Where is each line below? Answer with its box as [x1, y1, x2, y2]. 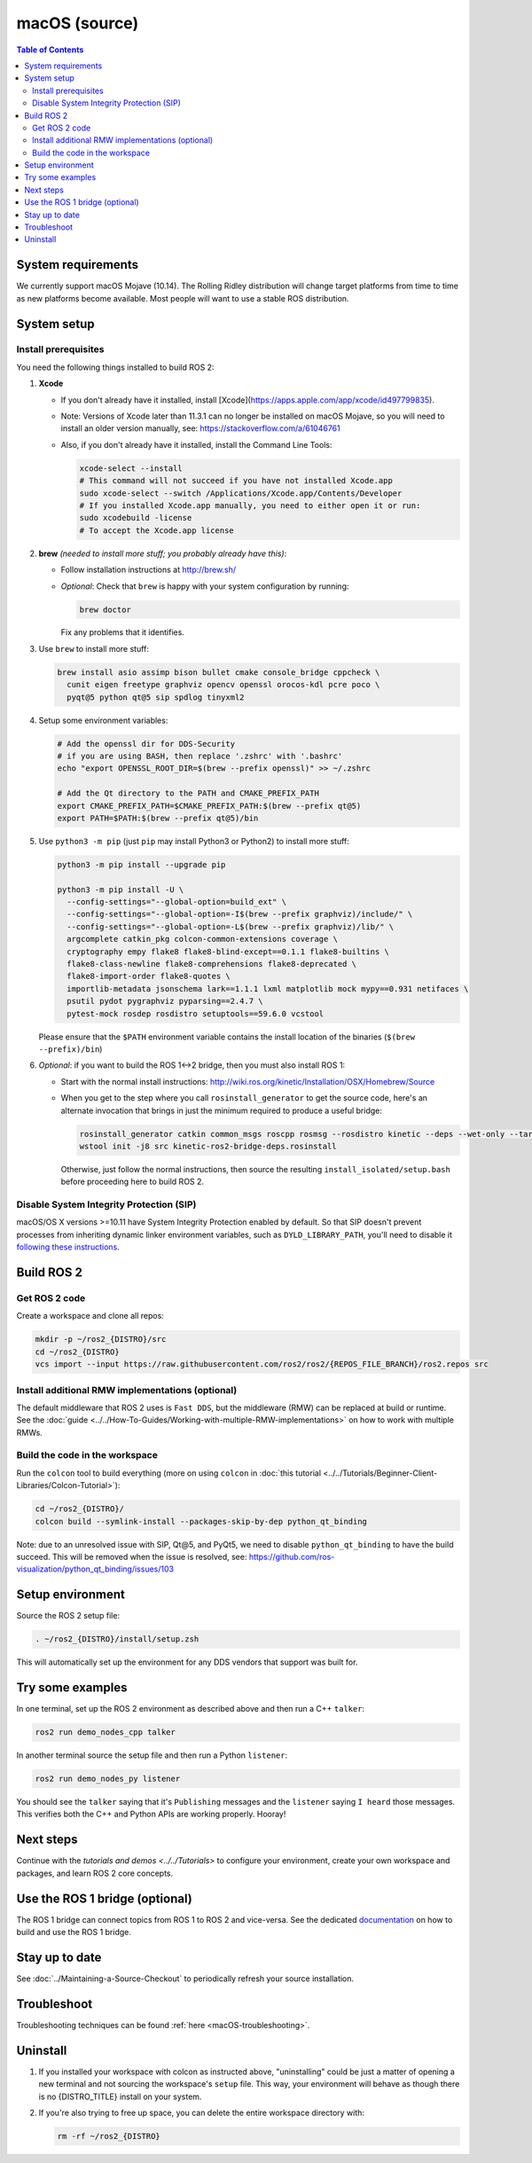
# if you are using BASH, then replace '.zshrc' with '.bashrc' [57, 751, 343, 761]
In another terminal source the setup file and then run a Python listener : [16, 1750, 288, 1760]
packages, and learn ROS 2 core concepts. [16, 1868, 174, 1878]
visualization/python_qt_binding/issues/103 [16, 1563, 175, 1574]
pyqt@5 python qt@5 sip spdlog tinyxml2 [66, 692, 245, 702]
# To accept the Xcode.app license [79, 525, 234, 536]
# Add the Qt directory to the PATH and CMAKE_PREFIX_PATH [57, 788, 319, 798]
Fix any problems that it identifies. [60, 627, 185, 638]
